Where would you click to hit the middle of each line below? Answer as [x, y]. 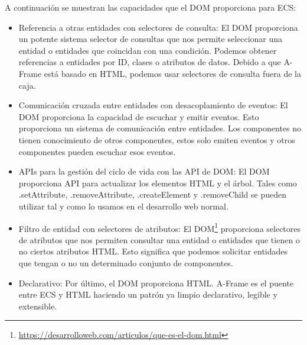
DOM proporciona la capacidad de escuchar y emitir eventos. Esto [139, 116]
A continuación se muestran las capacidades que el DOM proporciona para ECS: [151, 7]
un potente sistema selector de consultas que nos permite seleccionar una [151, 39]
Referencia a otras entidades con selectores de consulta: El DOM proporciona [158, 27]
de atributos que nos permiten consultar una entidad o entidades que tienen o [159, 239]
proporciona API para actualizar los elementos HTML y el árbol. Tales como [158, 183]
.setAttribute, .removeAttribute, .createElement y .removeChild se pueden [152, 194]
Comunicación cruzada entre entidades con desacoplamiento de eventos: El [153, 105]
